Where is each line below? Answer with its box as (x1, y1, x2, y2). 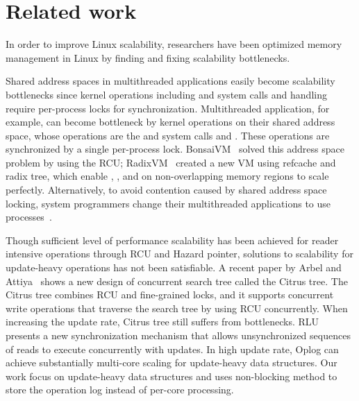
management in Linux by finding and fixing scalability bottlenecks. (6, 50, 290, 65)
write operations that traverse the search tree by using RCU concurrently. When (6, 300, 348, 315)
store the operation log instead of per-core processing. (6, 382, 234, 397)
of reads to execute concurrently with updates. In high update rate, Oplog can (6, 341, 339, 356)
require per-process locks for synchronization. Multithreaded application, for (6, 101, 330, 115)
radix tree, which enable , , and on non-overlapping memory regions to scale (6, 169, 329, 183)
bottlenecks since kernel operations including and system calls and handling (6, 87, 327, 101)
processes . (6, 210, 52, 224)
